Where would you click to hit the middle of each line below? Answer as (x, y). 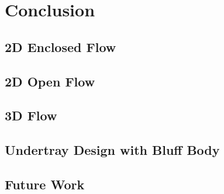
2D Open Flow (50, 81)
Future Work (45, 184)
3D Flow (31, 115)
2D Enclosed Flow (61, 46)
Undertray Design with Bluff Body (112, 150)
